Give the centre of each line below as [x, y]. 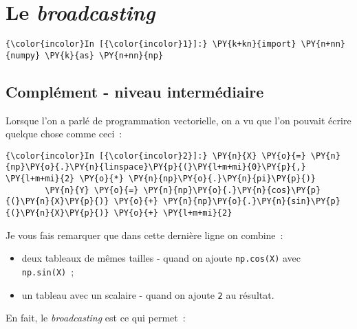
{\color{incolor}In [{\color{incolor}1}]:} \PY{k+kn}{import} [151, 44]
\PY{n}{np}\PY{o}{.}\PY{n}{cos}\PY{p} [232, 190]
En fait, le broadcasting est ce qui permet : [96, 318]
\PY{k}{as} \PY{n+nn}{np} [104, 55]
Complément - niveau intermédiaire [135, 91]
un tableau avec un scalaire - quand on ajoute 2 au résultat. [148, 294]
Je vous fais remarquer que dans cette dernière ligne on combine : [144, 235]
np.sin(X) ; [48, 272]
